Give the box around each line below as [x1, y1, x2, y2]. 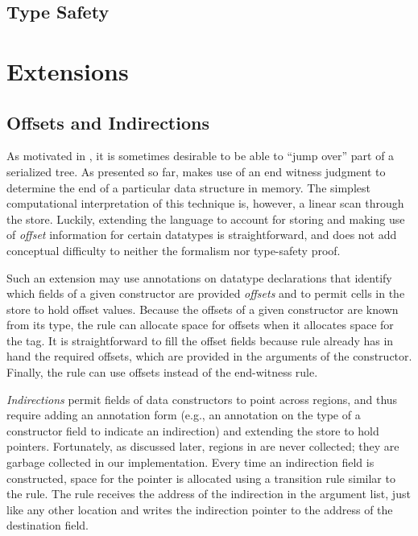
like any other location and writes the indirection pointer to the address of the [6, 501, 393, 517]
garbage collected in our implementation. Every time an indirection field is [6, 454, 375, 471]
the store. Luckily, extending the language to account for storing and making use [6, 210, 405, 227]
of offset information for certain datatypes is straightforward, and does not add [6, 226, 397, 243]
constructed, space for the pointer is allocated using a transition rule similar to [6, 469, 395, 486]
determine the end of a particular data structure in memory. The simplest [6, 179, 370, 196]
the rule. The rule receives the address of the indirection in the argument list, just [6, 485, 411, 502]
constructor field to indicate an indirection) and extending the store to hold [6, 422, 379, 439]
